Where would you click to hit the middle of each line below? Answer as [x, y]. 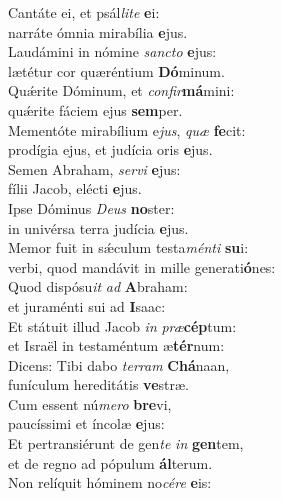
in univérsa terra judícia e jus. [98, 227]
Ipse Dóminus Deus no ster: [91, 207]
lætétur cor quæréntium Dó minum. [116, 70]
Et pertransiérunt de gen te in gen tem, [126, 443]
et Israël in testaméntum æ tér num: [116, 345]
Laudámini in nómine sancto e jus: [112, 51]
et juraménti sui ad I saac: [87, 305]
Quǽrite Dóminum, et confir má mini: [121, 90]
